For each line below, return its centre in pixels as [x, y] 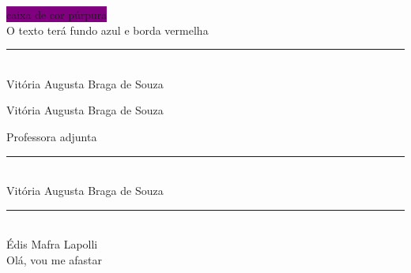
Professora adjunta [52, 136]
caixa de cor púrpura [57, 14]
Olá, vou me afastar [55, 259]
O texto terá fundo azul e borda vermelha [107, 30]
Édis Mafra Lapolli [52, 244]
